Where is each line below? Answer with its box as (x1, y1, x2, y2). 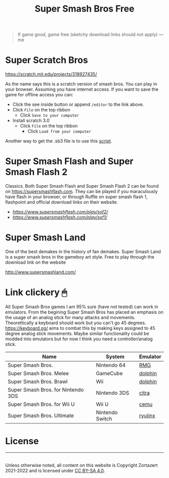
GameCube (96, 370, 123, 377)
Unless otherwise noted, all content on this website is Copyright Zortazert (5, 462, 158, 468)
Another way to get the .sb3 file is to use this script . (5, 138, 112, 144)
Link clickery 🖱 (5, 287, 67, 298)
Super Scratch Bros (5, 54, 88, 66)
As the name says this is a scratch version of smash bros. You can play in (5, 81, 157, 87)
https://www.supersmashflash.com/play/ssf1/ (12, 214, 108, 220)
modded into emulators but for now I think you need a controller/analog (5, 336, 153, 342)
